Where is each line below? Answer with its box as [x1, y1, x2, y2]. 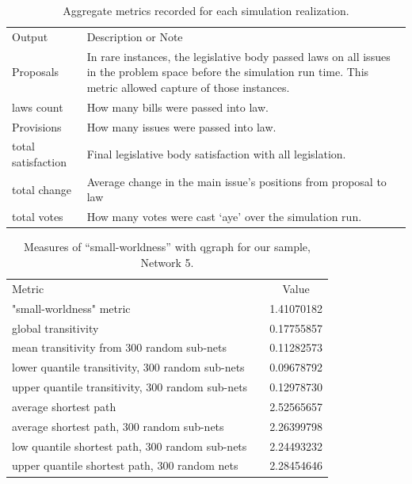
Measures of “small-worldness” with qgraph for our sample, [24, 238, 311, 255]
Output [12, 28, 48, 44]
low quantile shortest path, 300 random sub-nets [12, 437, 247, 454]
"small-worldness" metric [12, 299, 131, 316]
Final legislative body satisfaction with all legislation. [86, 146, 346, 162]
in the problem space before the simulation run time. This [86, 63, 369, 80]
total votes [12, 208, 63, 225]
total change [12, 181, 72, 197]
